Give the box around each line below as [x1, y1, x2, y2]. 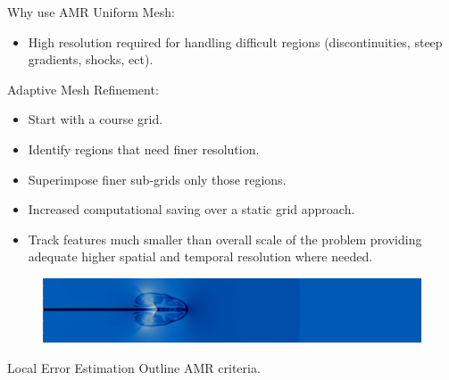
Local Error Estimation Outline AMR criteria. [7, 358, 261, 376]
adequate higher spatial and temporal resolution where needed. [28, 247, 373, 266]
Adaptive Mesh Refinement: [7, 79, 159, 98]
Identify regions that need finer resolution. [28, 139, 260, 158]
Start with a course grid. [28, 110, 163, 128]
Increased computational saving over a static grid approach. [28, 200, 355, 219]
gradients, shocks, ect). [28, 50, 154, 69]
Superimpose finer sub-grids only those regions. [28, 169, 287, 188]
